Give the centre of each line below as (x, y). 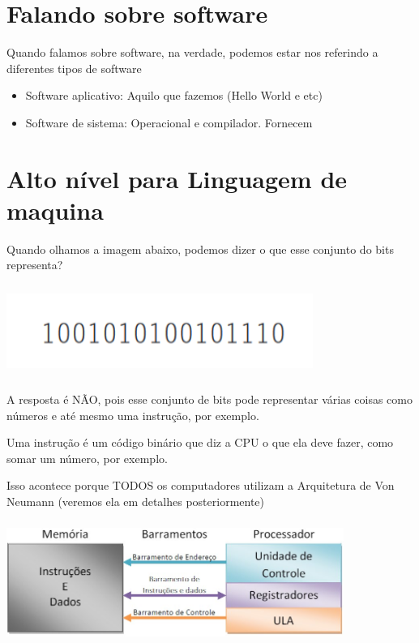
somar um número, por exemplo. (87, 458)
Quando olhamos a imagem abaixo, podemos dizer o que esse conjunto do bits (200, 249)
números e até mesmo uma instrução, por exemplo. (133, 415)
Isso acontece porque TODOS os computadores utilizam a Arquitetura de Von (201, 485)
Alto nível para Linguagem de (177, 178)
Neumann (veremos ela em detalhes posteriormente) (136, 501)
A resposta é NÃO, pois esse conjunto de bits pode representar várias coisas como (210, 399)
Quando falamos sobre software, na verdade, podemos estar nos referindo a (192, 52)
